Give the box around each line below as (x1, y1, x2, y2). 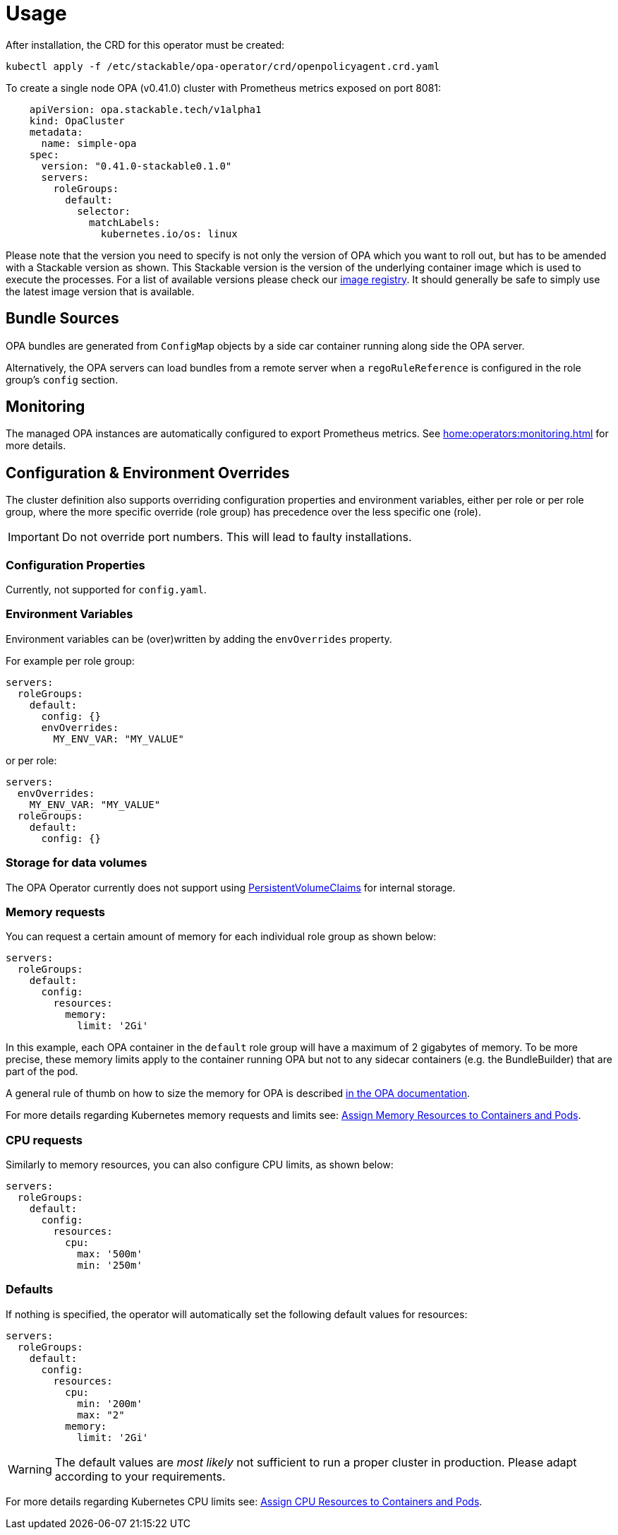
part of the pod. (6, 1065, 78, 1078)
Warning (8, 1462, 52, 1476)
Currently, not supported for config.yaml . (6, 583, 207, 596)
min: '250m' (77, 1260, 143, 1272)
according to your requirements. (54, 1469, 226, 1483)
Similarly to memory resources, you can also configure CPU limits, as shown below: (6, 1158, 394, 1171)
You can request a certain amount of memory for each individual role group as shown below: (6, 930, 437, 943)
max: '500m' (77, 1248, 143, 1260)
